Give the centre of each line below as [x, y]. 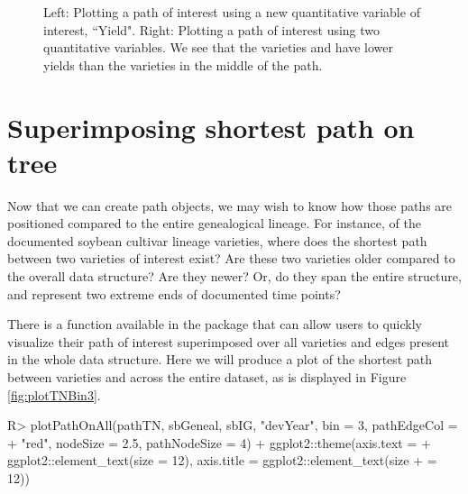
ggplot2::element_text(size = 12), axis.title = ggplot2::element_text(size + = [222, 460]
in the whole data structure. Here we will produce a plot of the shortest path [220, 359]
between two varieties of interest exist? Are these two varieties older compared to [231, 258]
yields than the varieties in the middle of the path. [183, 64]
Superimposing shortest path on [211, 127]
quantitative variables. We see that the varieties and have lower [219, 47]
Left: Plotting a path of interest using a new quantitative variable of [232, 12]
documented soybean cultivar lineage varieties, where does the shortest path [217, 240]
